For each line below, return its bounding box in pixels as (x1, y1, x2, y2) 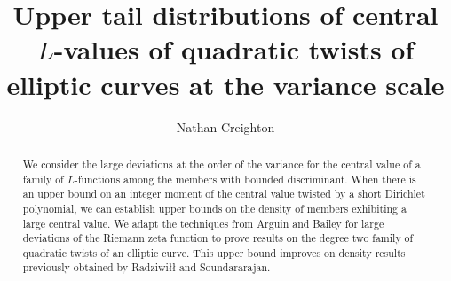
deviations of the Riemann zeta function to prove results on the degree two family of (22, 230, 414, 246)
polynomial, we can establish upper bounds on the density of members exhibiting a (22, 200, 407, 215)
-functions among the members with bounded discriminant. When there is (74, 171, 416, 186)
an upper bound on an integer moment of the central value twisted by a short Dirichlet (22, 186, 425, 201)
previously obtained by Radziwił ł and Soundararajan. (22, 260, 271, 275)
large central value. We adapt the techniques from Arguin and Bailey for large (22, 215, 384, 230)
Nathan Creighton (176, 117, 275, 136)
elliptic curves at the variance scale (6, 66, 445, 102)
